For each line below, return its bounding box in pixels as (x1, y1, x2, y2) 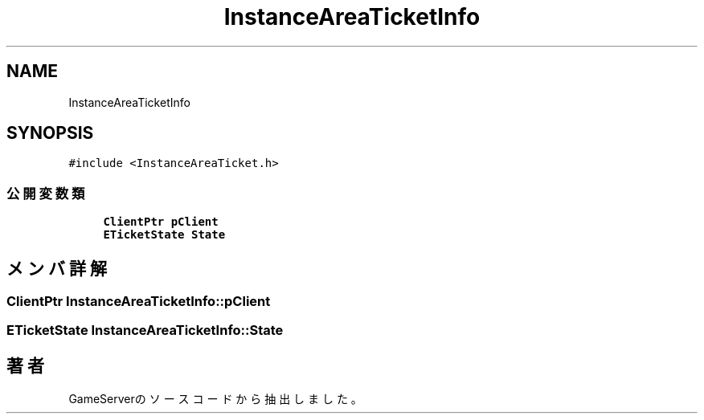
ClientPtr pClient (103, 215, 219, 229)
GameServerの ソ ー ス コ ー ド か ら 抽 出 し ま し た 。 (68, 392, 362, 406)
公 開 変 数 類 (6, 185, 85, 202)
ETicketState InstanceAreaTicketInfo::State (6, 322, 284, 339)
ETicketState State (103, 228, 226, 242)
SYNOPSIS (6, 123, 94, 144)
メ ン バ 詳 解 (6, 258, 107, 279)
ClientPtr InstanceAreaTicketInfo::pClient (6, 293, 271, 310)
